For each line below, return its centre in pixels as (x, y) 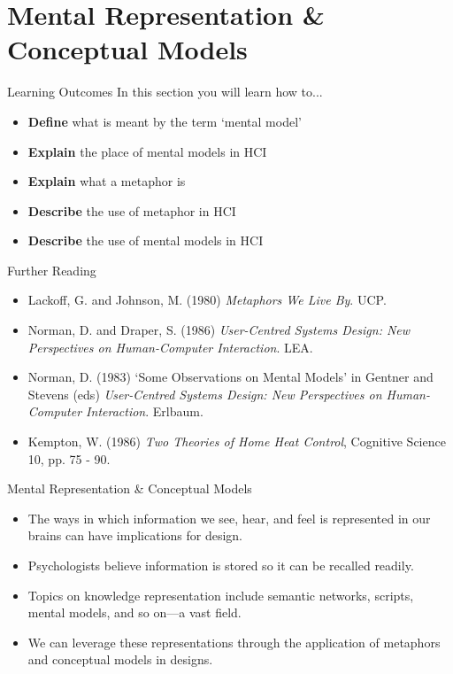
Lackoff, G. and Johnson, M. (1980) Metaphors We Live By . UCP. (207, 300)
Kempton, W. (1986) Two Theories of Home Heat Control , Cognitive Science (237, 442)
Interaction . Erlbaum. (145, 411)
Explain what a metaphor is (107, 181)
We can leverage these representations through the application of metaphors (234, 642)
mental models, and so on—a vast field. (134, 612)
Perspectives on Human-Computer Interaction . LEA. (170, 347)
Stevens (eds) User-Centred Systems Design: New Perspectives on (205, 394)
